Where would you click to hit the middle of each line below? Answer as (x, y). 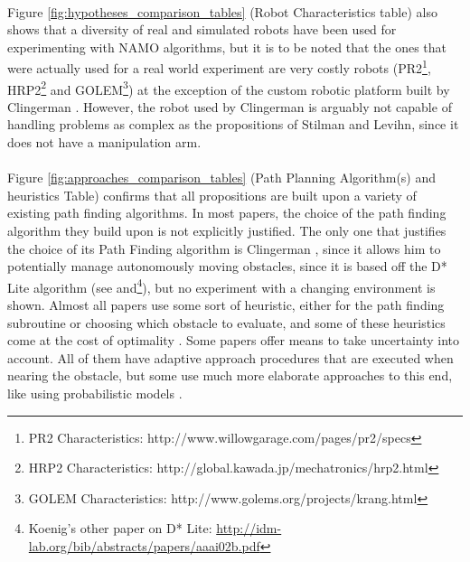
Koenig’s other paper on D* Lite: (120, 528)
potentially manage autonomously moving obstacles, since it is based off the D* (227, 266)
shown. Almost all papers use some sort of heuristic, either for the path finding (226, 305)
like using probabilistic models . (95, 393)
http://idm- (249, 528)
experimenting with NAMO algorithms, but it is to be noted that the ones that (227, 47)
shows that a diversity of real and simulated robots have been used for (202, 29)
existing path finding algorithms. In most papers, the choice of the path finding (227, 213)
